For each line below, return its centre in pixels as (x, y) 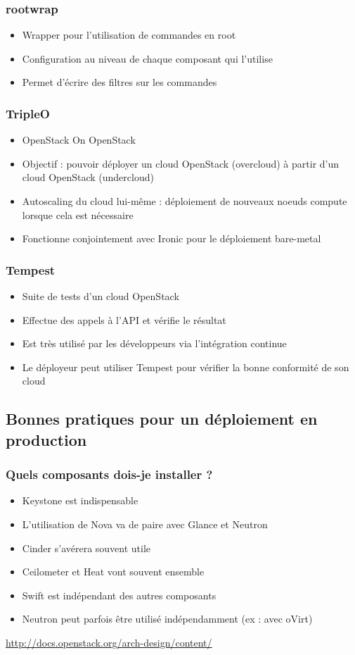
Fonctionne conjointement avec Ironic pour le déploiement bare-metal (172, 238)
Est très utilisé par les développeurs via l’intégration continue (154, 343)
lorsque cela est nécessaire (78, 214)
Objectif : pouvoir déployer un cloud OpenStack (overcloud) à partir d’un (181, 163)
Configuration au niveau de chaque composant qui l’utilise (147, 58)
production (46, 439)
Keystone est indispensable (80, 500)
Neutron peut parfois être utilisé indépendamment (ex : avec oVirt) (167, 619)
